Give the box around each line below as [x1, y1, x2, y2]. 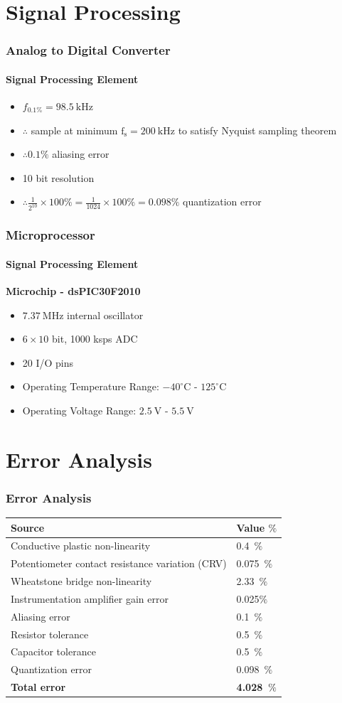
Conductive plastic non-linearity [11, 538, 151, 553]
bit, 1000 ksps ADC [52, 331, 138, 346]
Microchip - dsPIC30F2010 [6, 283, 141, 298]
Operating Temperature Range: [22, 379, 159, 394]
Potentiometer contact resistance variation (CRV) [11, 556, 227, 571]
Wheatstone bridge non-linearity [11, 574, 152, 589]
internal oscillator [67, 307, 144, 322]
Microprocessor [6, 226, 95, 244]
